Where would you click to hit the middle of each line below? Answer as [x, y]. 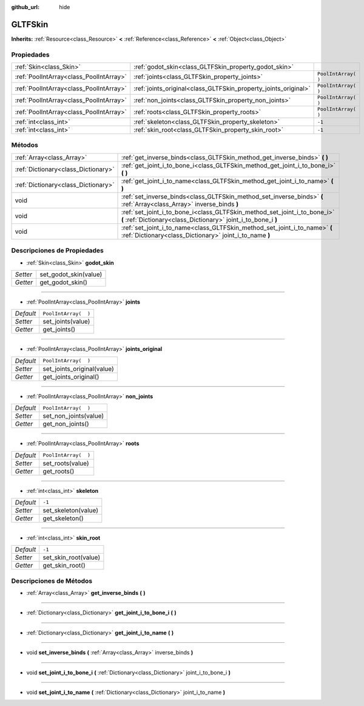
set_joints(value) [66, 322]
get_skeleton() [63, 518]
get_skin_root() [64, 566]
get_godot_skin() [64, 282]
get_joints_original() [71, 376]
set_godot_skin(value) [71, 274]
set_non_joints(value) [73, 416]
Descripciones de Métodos [52, 581]
